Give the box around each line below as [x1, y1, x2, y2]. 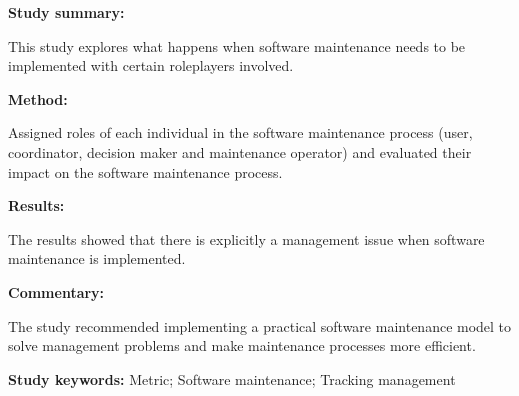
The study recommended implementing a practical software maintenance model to [8, 315, 512, 336]
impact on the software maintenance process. [8, 161, 283, 182]
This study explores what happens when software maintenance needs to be [8, 35, 466, 56]
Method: [8, 88, 68, 109]
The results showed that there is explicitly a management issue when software [8, 228, 485, 249]
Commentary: [8, 281, 105, 302]
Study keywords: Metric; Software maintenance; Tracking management [8, 368, 456, 389]
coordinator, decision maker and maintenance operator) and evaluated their [8, 141, 472, 162]
